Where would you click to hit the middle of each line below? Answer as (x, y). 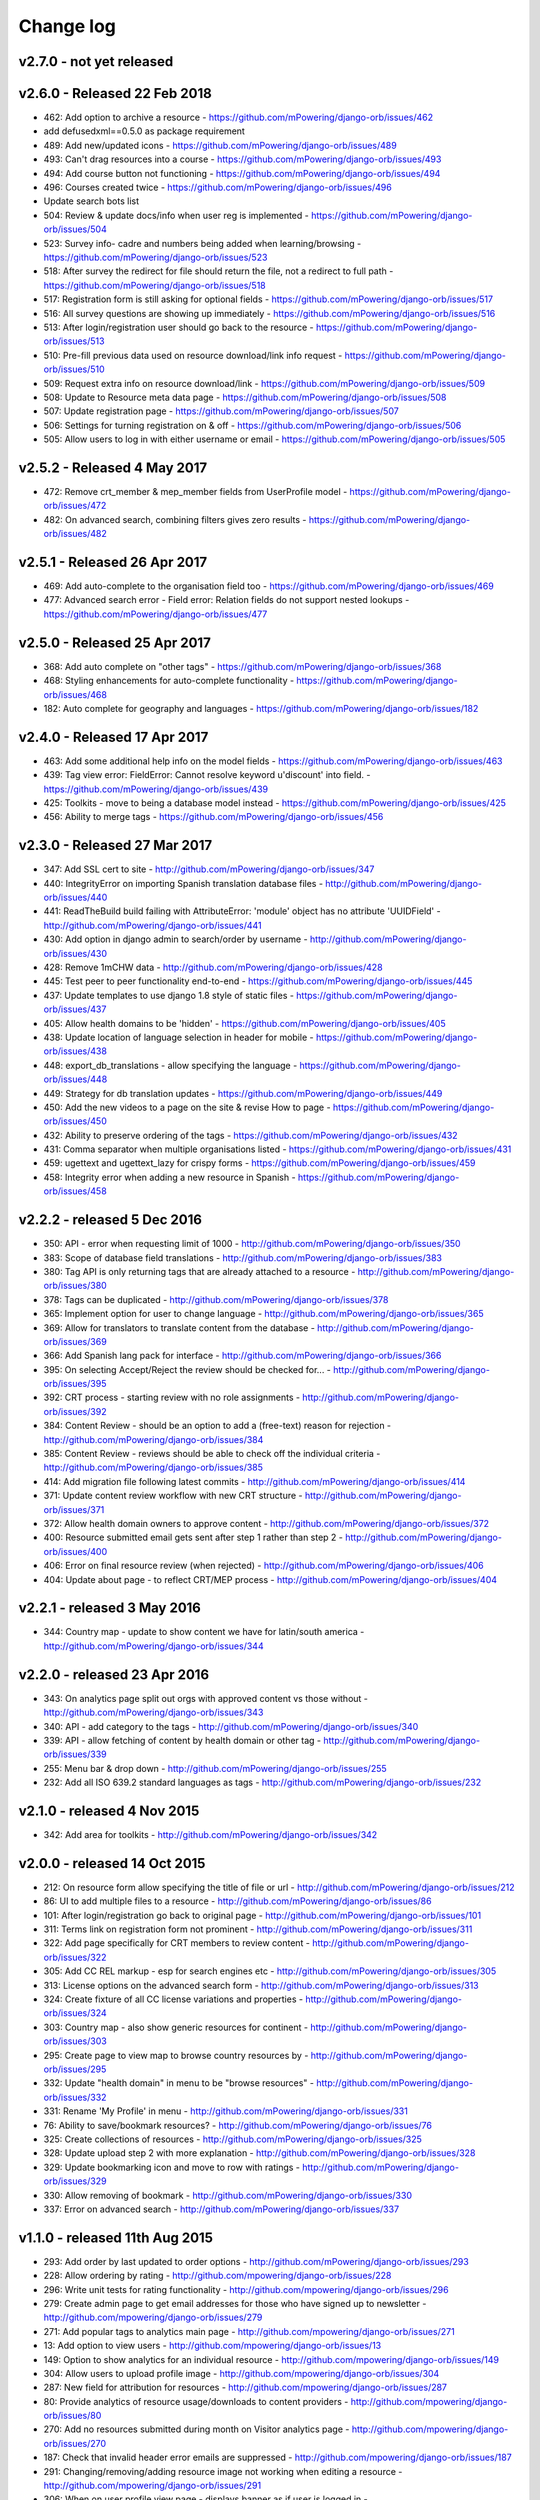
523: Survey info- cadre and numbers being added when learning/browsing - (202, 243)
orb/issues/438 (75, 1051)
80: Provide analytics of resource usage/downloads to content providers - (196, 2401)
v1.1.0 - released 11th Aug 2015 (116, 2237)
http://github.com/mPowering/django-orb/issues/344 (153, 1646)
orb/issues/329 (75, 2181)
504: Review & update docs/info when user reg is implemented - (176, 215)
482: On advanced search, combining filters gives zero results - (175, 519)
